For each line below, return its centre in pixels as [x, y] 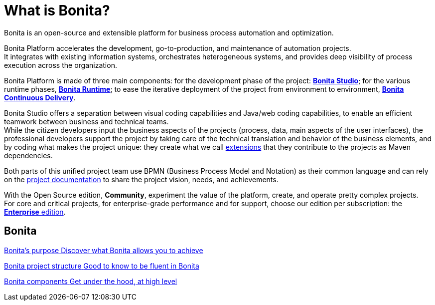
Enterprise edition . [35, 212]
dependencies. [28, 155]
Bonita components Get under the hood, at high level [91, 281]
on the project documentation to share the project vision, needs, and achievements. [141, 179]
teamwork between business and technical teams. [86, 121]
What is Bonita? [57, 10]
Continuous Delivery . [40, 97]
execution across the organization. [61, 65]
